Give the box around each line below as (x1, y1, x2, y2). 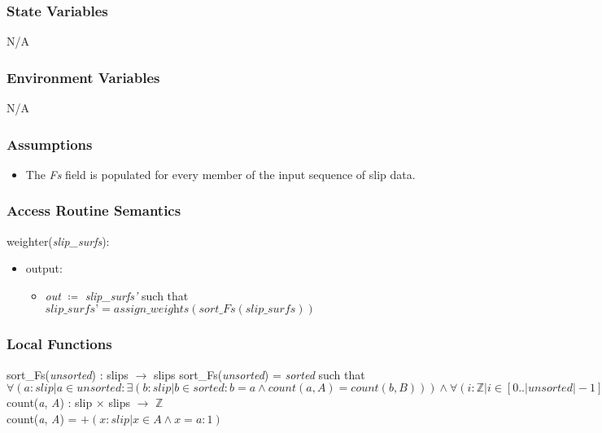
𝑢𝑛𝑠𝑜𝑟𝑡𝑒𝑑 (76, 383, 122, 395)
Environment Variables (7, 67, 160, 87)
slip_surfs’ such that (85, 286, 189, 304)
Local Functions (7, 334, 112, 354)
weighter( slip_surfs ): (7, 232, 110, 249)
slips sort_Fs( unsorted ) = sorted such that (153, 365, 365, 383)
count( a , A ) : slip (7, 394, 93, 411)
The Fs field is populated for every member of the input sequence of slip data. (25, 165, 416, 182)
